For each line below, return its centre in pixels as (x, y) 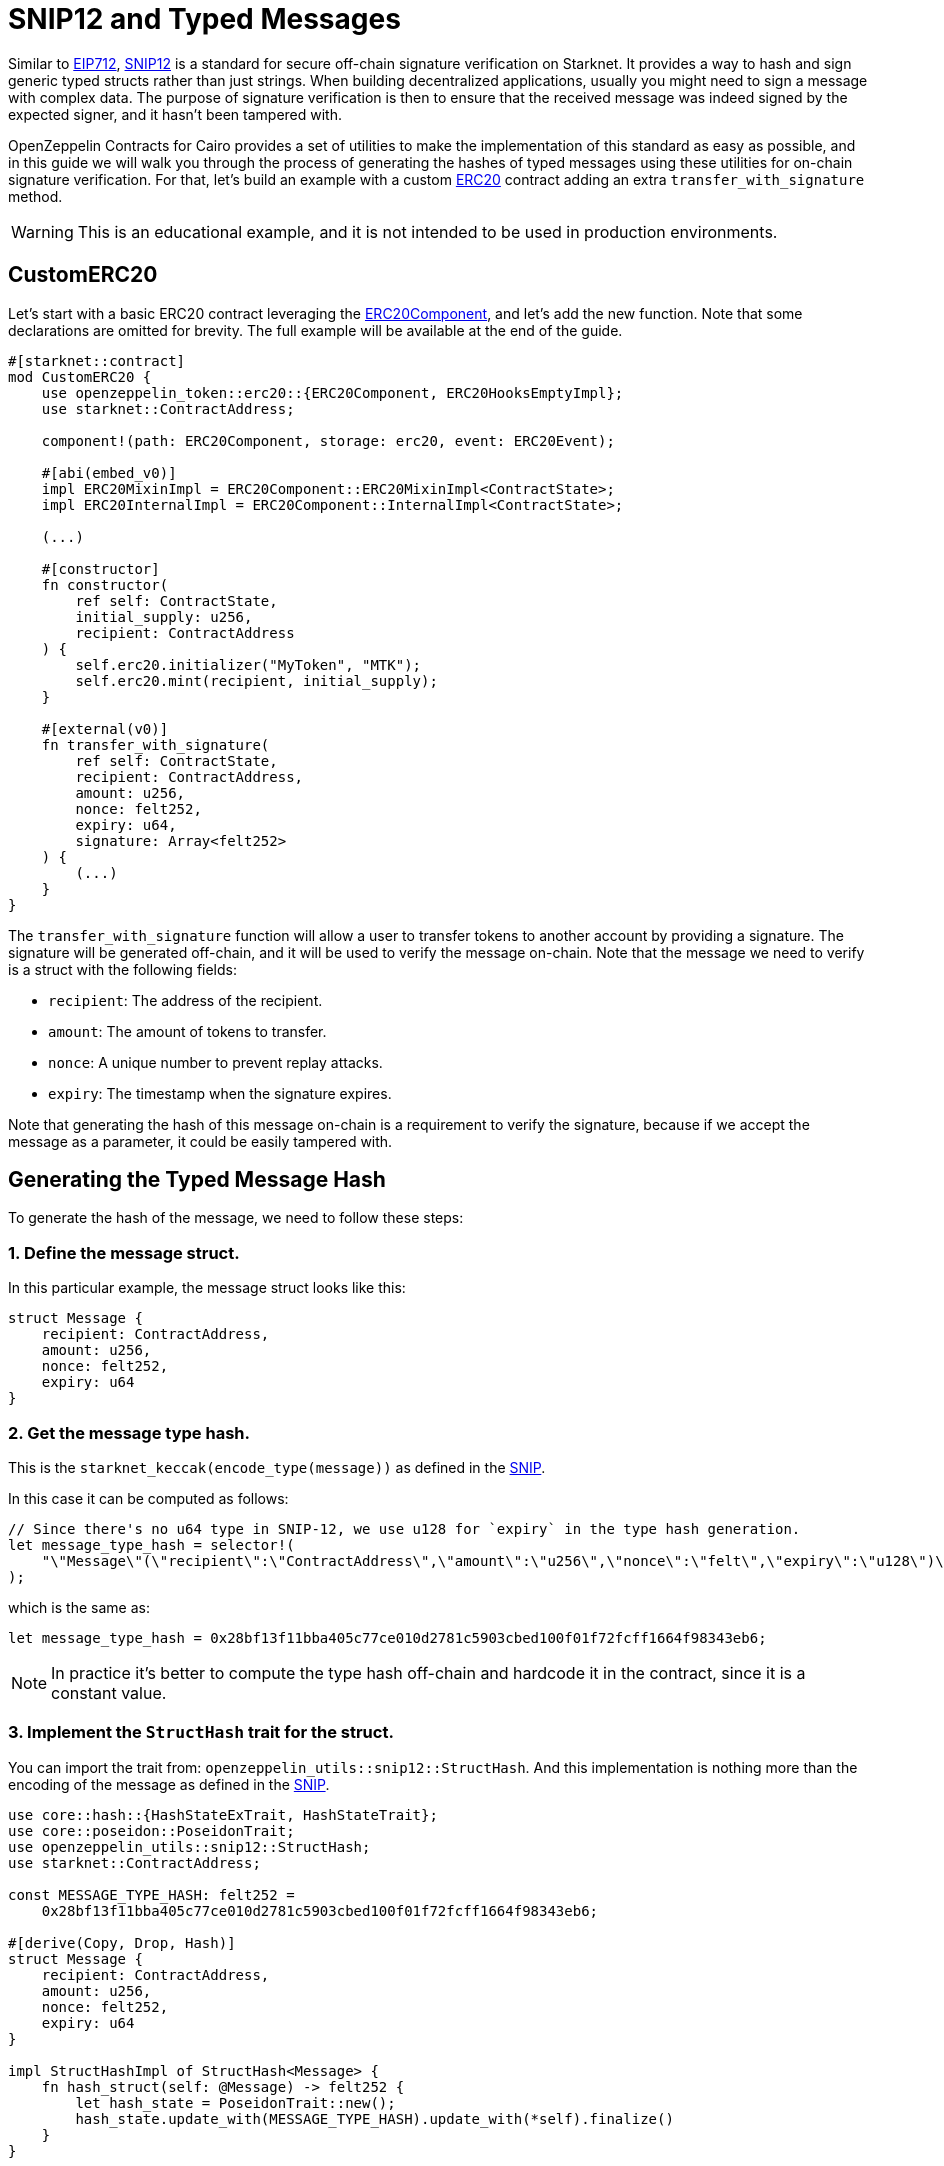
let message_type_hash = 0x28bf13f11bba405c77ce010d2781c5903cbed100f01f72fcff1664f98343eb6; (387, 1637)
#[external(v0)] (105, 728)
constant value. (109, 1692)
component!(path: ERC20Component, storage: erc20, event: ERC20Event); (328, 440)
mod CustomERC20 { (80, 376)
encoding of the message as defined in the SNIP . (169, 1784)
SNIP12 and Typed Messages (204, 19)
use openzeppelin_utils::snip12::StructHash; (189, 1846)
